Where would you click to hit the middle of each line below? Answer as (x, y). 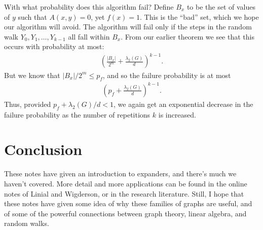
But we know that (32, 75)
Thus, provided (28, 104)
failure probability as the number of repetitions (77, 114)
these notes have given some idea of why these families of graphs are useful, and (128, 203)
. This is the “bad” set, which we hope (199, 16)
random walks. (27, 223)
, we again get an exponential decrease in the (183, 104)
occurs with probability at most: (54, 46)
